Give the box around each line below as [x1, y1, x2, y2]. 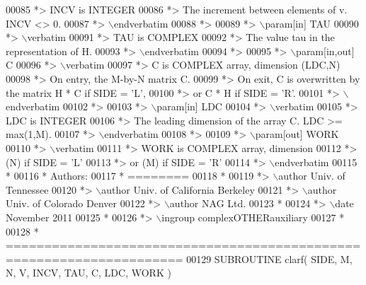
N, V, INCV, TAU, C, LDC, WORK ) [6, 265, 171, 280]
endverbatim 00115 [275, 154, 358, 169]
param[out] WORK [255, 127, 339, 141]
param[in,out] [296, 43, 355, 58]
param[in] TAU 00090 [265, 16, 359, 30]
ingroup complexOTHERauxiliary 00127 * [161, 209, 345, 224]
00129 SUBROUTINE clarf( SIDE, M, [186, 251, 353, 266]
